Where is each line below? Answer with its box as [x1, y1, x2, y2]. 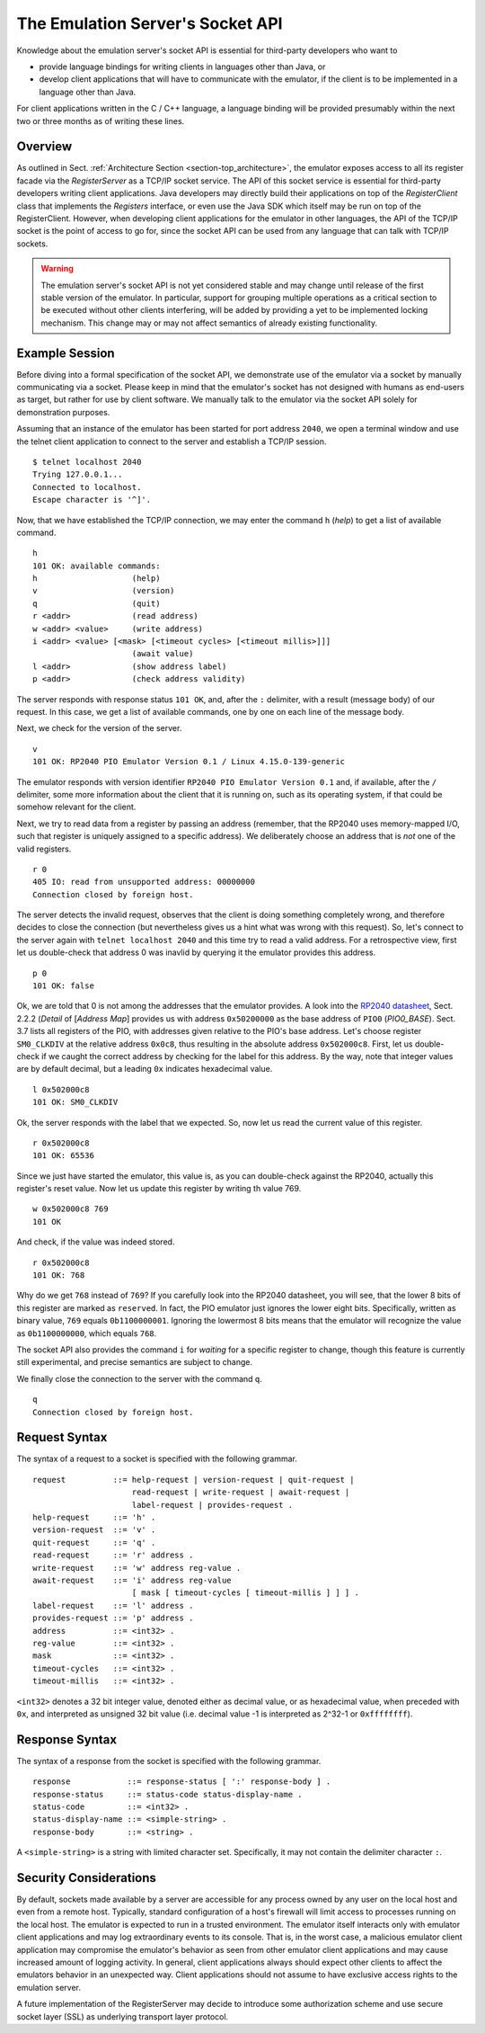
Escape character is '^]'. [32, 495, 152, 505]
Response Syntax [16, 1732, 117, 1747]
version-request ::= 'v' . [32, 1525, 156, 1535]
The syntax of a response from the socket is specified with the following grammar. [16, 1755, 322, 1766]
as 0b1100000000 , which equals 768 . [16, 1327, 157, 1339]
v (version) [32, 585, 175, 596]
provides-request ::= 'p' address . [32, 1613, 194, 1623]
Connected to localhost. [32, 482, 142, 492]
